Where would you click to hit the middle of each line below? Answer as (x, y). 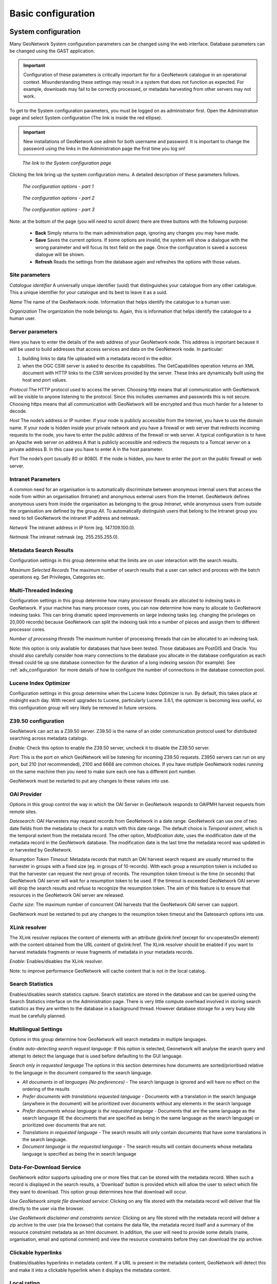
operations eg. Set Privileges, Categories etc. (57, 577)
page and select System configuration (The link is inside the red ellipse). (86, 118)
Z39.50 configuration (37, 721)
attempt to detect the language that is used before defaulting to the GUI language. (96, 1056)
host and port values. (45, 380)
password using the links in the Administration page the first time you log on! (104, 148)
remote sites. (23, 811)
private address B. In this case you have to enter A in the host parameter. (86, 449)
